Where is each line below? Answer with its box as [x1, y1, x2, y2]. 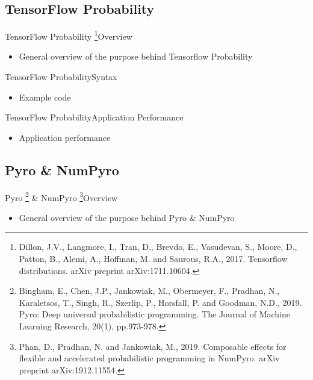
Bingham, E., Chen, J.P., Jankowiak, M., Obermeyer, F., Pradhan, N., [19, 284, 280, 297]
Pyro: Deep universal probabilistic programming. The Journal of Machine [19, 308, 290, 320]
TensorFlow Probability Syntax [5, 70, 117, 83]
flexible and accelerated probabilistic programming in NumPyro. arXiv [19, 352, 280, 364]
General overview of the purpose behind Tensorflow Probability [19, 50, 253, 63]
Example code [19, 90, 71, 103]
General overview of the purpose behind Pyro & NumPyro [19, 211, 235, 223]
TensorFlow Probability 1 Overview [5, 28, 132, 42]
